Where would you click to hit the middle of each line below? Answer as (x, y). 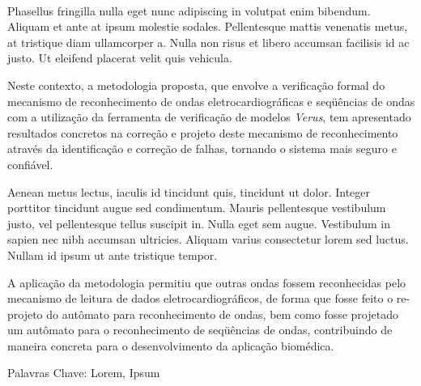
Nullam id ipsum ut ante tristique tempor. (113, 255)
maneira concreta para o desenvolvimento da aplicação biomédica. (171, 345)
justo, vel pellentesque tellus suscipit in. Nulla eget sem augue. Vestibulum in (199, 223)
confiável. (30, 164)
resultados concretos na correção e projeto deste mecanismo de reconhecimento (203, 132)
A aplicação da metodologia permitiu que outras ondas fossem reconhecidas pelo (207, 282)
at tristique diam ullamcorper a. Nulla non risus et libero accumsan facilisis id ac (208, 42)
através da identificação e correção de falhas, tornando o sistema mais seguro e (202, 148)
